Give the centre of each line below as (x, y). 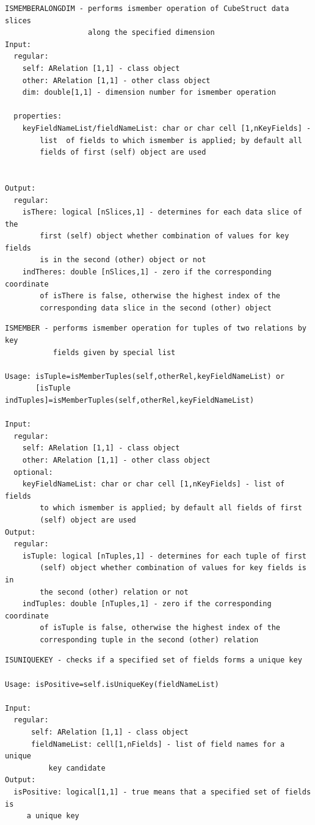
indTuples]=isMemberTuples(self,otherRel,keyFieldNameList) (130, 400)
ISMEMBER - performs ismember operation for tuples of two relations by (156, 328)
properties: (38, 116)
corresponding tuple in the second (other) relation (149, 640)
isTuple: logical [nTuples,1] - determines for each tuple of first (164, 556)
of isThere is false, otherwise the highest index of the (160, 296)
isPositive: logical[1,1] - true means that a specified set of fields (162, 792)
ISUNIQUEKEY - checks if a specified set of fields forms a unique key (154, 660)
